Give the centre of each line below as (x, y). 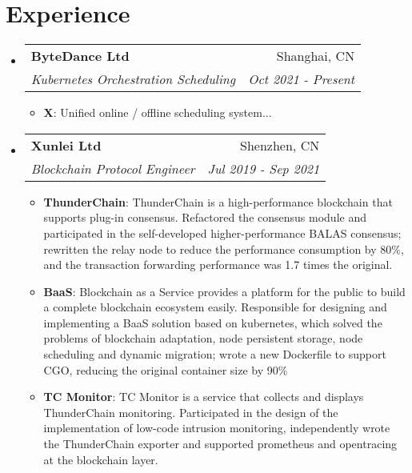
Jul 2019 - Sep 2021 (264, 168)
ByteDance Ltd (80, 56)
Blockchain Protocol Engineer (113, 168)
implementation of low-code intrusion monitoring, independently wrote (217, 428)
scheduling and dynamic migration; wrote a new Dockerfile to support (215, 354)
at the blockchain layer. (101, 459)
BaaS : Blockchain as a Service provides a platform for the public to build (224, 291)
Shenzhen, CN (280, 145)
